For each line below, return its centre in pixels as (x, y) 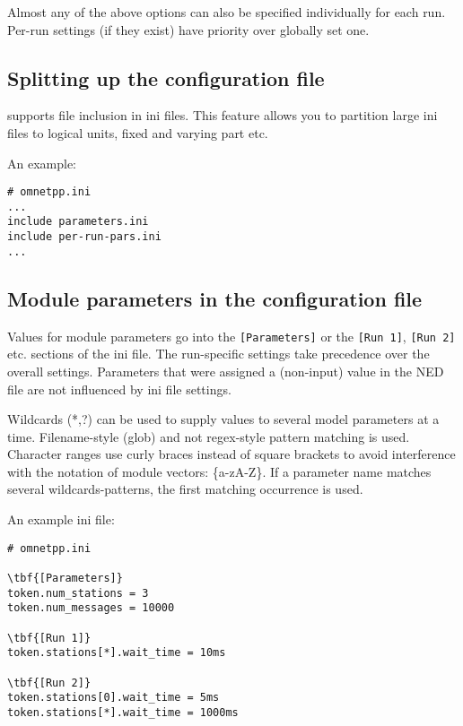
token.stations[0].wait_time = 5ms (114, 698)
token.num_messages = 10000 (91, 608)
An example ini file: (61, 519)
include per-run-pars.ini (84, 237)
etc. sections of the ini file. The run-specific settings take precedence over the (218, 354)
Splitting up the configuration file (166, 78)
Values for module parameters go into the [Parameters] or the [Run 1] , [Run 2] (231, 336)
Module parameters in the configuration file (215, 298)
